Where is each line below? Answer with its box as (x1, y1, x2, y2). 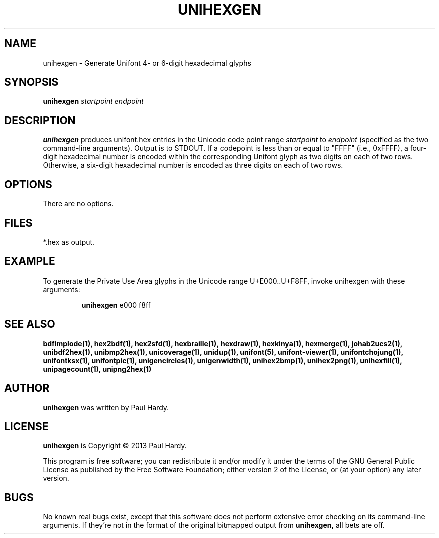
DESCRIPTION (4, 114, 76, 127)
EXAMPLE (4, 255, 55, 268)
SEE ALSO (4, 318, 55, 331)
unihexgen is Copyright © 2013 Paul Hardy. (43, 441, 187, 450)
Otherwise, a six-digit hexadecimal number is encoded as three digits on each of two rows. (43, 161, 343, 170)
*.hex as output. (43, 237, 95, 246)
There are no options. (43, 199, 114, 208)
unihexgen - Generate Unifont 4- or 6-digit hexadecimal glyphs (43, 58, 251, 67)
